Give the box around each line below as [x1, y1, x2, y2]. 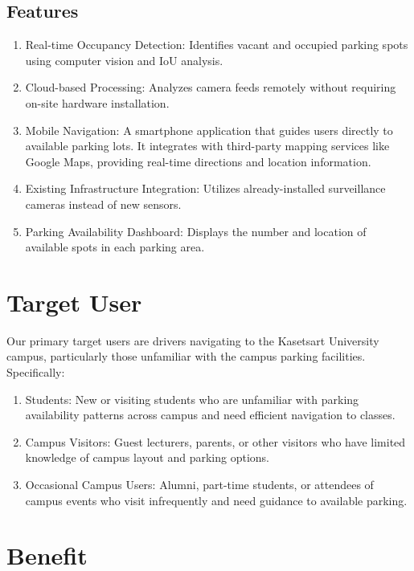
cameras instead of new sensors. [25, 195, 182, 212]
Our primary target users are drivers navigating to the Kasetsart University [6, 332, 379, 349]
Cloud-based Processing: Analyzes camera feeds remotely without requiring [25, 79, 396, 96]
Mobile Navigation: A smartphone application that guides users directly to [25, 121, 393, 138]
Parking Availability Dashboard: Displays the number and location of [25, 222, 367, 239]
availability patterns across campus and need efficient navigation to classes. [25, 406, 396, 423]
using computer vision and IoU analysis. [25, 51, 223, 68]
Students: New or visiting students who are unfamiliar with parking [25, 390, 359, 407]
